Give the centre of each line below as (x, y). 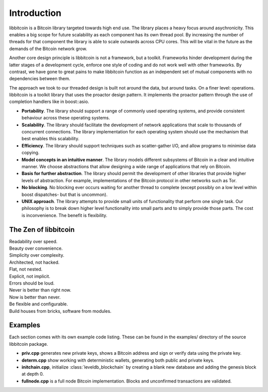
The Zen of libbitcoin (42, 230)
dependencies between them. (40, 79)
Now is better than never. (35, 297)
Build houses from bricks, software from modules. (60, 311)
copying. (31, 153)
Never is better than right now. (40, 290)
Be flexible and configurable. (38, 304)
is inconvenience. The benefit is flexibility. (65, 215)
